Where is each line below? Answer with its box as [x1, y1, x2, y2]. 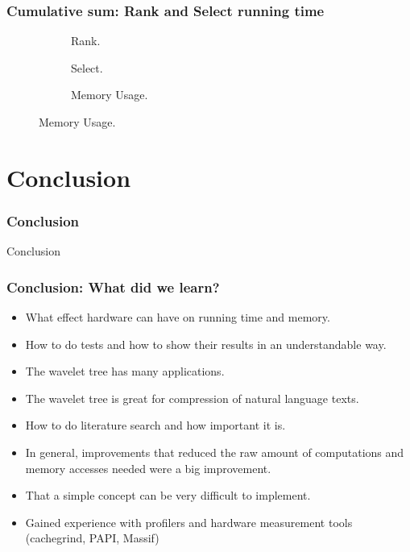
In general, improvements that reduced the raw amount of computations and [25, 443, 404, 460]
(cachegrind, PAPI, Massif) [25, 529, 159, 546]
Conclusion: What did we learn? [6, 276, 220, 297]
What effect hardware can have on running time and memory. [25, 309, 330, 325]
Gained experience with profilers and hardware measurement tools [25, 513, 353, 530]
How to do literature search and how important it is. [25, 417, 286, 434]
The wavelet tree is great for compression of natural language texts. [25, 389, 359, 406]
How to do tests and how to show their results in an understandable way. [25, 335, 387, 352]
